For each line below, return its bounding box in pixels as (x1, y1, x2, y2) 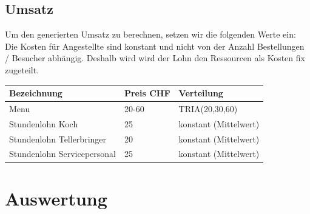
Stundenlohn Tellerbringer (9, 132, 107, 145)
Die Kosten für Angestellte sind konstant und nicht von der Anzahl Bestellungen (5, 39, 305, 52)
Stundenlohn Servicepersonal (9, 147, 116, 160)
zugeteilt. (5, 63, 39, 76)
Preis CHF (124, 87, 170, 99)
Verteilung (178, 87, 223, 99)
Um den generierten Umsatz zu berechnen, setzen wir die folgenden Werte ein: (5, 28, 296, 41)
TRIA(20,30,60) (178, 102, 238, 115)
